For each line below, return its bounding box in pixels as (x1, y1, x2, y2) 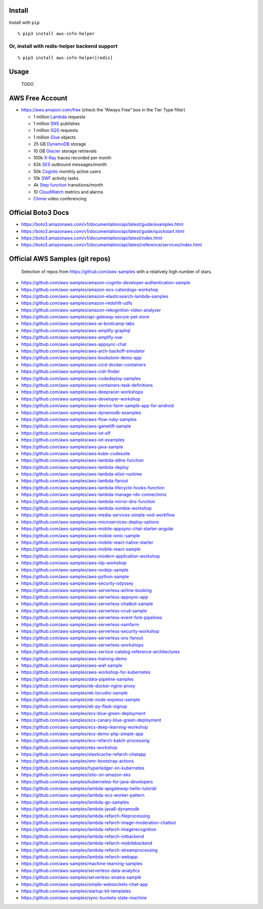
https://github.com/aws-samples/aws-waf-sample (21, 662, 123, 668)
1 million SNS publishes (33, 120, 80, 127)
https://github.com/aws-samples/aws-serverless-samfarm (21, 621, 139, 627)
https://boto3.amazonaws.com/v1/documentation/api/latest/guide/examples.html (21, 221, 184, 227)
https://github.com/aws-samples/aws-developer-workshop (21, 396, 141, 402)
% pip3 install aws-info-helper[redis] (18, 55, 113, 61)
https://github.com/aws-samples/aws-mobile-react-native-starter (21, 539, 153, 545)
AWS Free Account (9, 94, 68, 103)
